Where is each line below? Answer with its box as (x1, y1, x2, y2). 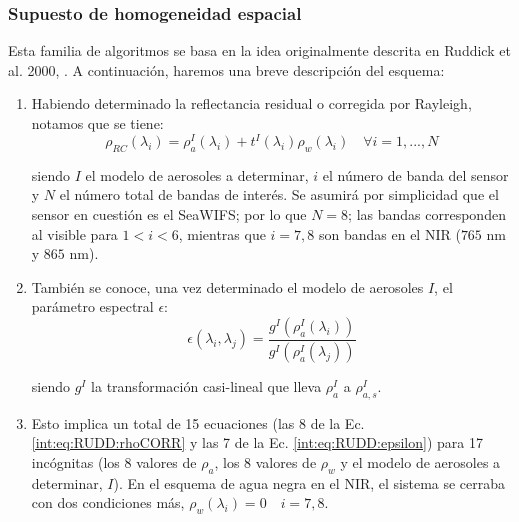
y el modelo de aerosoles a (340, 451, 501, 472)
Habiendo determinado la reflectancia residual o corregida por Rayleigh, (31, 93, 472, 114)
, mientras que (178, 223, 266, 244)
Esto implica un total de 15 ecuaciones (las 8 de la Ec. (31, 412, 365, 433)
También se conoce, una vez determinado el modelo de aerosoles (31, 276, 424, 297)
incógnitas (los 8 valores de (31, 451, 197, 472)
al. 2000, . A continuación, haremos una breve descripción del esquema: (8, 59, 445, 80)
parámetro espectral (31, 296, 154, 317)
